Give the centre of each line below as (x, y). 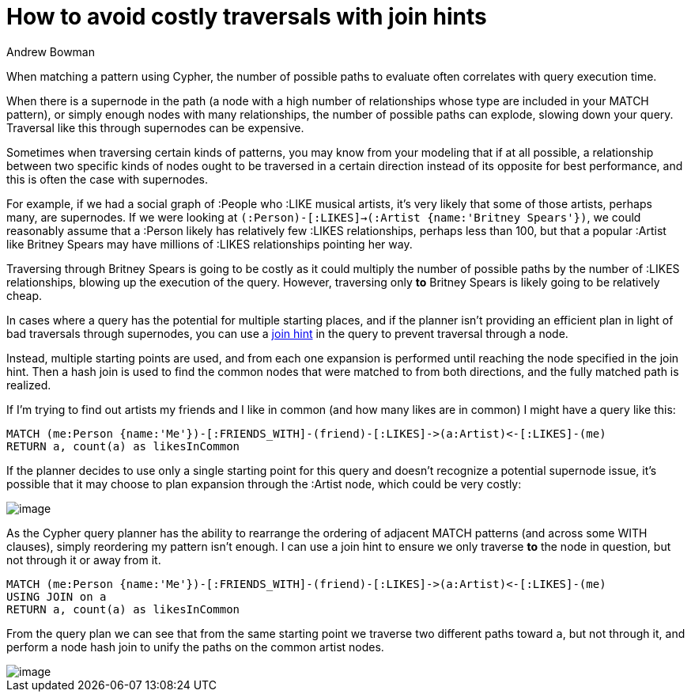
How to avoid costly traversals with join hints (247, 17)
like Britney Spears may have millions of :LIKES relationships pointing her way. (210, 244)
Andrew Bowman (51, 51)
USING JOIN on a (57, 596)
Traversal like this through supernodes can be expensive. (155, 127)
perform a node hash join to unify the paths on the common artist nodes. (195, 647)
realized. (29, 385)
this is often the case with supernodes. (108, 179)
